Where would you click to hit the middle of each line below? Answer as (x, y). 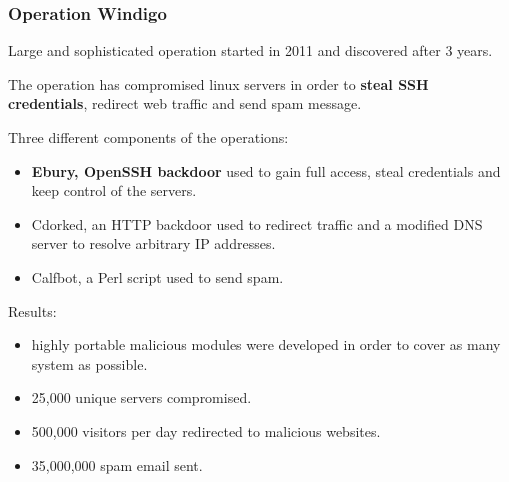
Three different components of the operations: (148, 137)
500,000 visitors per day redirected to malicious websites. (206, 430)
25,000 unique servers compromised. (141, 397)
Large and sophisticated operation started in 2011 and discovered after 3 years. (250, 50)
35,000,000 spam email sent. (117, 464)
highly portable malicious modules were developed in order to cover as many (266, 344)
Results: (32, 310)
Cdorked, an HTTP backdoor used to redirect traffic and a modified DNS (257, 223)
